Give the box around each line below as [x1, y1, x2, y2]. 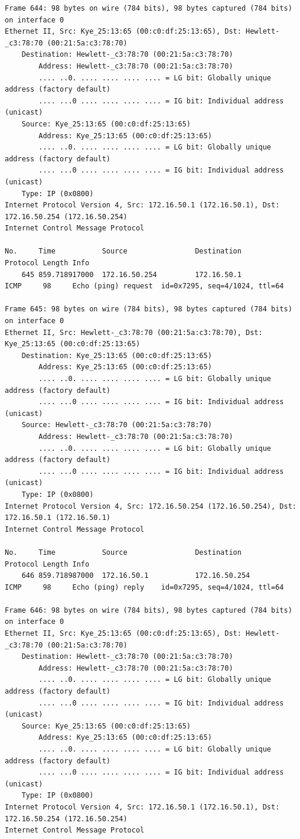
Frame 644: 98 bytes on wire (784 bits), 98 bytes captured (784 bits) [5, 4, 292, 12]
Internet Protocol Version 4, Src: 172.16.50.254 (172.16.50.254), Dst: [5, 502, 296, 510]
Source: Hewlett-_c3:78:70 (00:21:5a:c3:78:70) [21, 421, 212, 430]
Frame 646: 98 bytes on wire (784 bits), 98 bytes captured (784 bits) [5, 606, 292, 614]
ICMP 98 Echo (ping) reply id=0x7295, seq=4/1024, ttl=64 [5, 583, 284, 591]
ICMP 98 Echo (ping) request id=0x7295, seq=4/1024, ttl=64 [5, 282, 284, 291]
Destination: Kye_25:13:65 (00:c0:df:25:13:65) [21, 351, 212, 360]
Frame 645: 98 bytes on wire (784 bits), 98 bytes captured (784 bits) [5, 305, 292, 314]
